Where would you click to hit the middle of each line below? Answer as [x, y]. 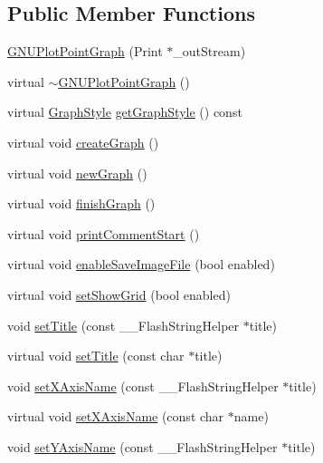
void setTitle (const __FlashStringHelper [123, 325]
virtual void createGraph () [83, 142]
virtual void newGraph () [77, 173]
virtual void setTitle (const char [96, 356]
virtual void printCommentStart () [104, 233]
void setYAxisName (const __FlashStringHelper [142, 446]
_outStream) [209, 51]
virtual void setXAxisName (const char [116, 416]
